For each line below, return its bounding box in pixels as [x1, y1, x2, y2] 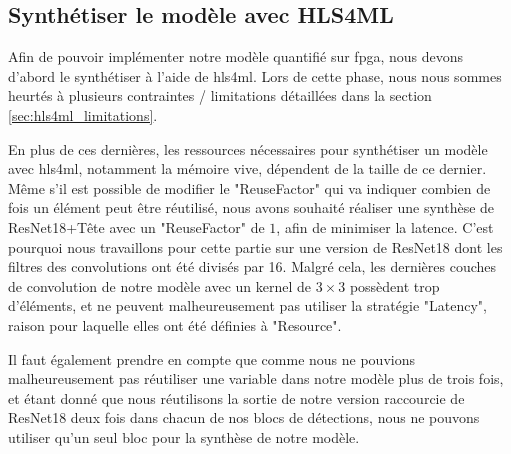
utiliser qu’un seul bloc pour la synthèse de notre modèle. [8, 426, 360, 447]
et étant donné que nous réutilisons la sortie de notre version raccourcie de [8, 387, 465, 408]
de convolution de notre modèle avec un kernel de [8, 275, 312, 296]
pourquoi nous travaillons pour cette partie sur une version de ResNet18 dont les [8, 236, 503, 257]
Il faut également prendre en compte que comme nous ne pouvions [8, 348, 415, 369]
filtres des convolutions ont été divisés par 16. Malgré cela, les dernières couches [8, 256, 497, 277]
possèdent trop [349, 275, 440, 296]
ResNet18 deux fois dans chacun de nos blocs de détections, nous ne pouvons [8, 407, 480, 428]
